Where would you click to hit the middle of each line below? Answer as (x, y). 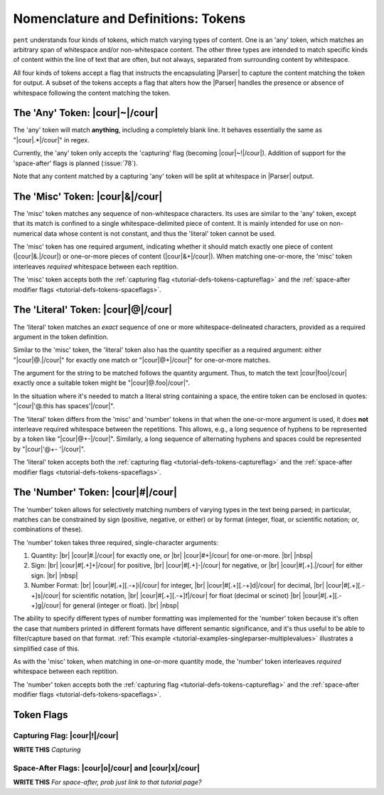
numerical (28, 233)
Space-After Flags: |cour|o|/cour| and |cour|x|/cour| (107, 768)
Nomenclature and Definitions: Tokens (129, 19)
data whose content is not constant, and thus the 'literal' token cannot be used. (160, 233)
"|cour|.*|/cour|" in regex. (51, 140)
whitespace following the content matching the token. (92, 93)
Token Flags (41, 715)
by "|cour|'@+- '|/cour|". (49, 449)
